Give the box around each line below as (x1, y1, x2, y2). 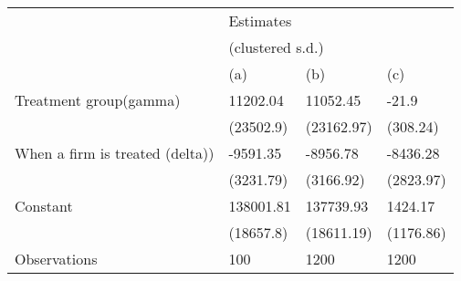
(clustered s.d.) (228, 36, 324, 57)
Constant (15, 195, 73, 216)
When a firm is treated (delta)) (15, 142, 215, 163)
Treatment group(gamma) (15, 89, 181, 110)
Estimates (228, 10, 292, 31)
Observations (15, 248, 98, 269)
